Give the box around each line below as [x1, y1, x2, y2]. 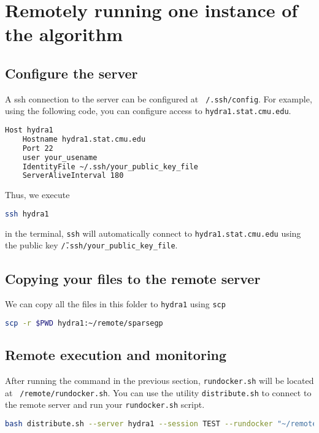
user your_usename [22, 153, 98, 162]
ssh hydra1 [5, 209, 49, 218]
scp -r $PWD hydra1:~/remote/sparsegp [5, 318, 163, 328]
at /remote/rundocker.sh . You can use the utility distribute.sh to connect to [5, 386, 312, 399]
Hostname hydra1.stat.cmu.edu [22, 134, 146, 144]
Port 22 [22, 144, 53, 153]
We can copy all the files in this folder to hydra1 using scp [5, 297, 226, 310]
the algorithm [5, 21, 123, 47]
